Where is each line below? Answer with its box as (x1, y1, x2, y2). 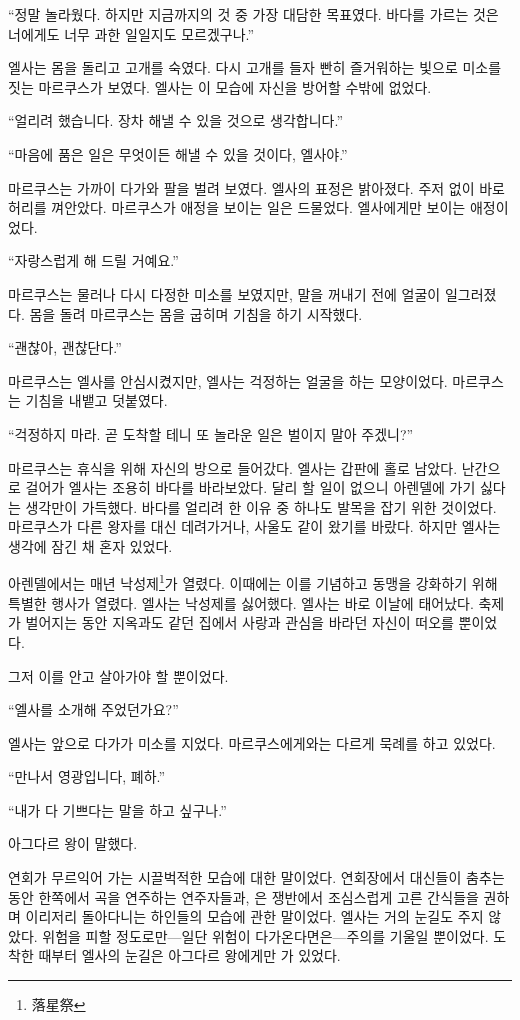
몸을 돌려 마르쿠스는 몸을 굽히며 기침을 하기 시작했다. (29, 303, 363, 324)
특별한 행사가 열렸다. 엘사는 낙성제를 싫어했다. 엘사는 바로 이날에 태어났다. (8, 592, 474, 613)
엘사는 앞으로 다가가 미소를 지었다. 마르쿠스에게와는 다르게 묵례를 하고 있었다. (8, 732, 496, 753)
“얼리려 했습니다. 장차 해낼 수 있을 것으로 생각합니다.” (8, 110, 344, 131)
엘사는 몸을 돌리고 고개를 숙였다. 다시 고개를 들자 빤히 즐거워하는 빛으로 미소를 (8, 57, 502, 78)
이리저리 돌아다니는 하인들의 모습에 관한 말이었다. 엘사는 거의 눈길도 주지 (25, 906, 484, 927)
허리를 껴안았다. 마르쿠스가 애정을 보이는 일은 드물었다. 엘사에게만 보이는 (8, 197, 466, 218)
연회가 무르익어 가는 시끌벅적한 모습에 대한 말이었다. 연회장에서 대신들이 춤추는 (8, 867, 505, 888)
